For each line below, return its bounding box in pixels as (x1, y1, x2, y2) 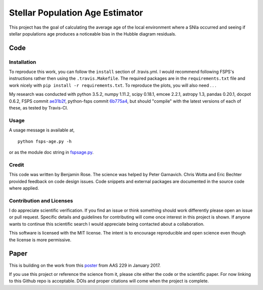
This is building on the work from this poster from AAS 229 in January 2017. (9, 262, 161, 268)
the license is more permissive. (9, 236, 72, 243)
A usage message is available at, (9, 127, 75, 133)
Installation (9, 58, 37, 65)
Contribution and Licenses (9, 197, 73, 204)
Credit (9, 161, 24, 168)
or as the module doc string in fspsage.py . (9, 149, 94, 155)
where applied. (9, 185, 39, 191)
